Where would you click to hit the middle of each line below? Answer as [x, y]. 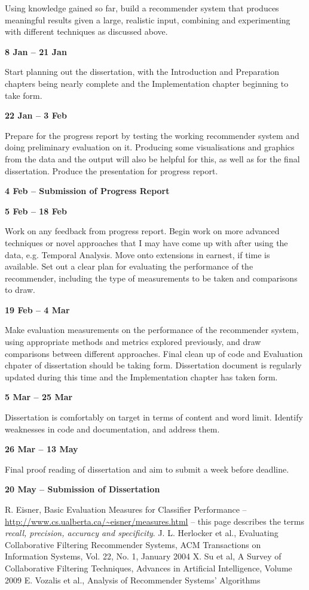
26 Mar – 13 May [42, 449]
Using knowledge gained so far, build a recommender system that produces [142, 8]
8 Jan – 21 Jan [36, 51]
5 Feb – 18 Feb [36, 211]
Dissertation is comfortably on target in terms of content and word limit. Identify [154, 417]
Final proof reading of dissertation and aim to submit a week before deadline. [147, 469]
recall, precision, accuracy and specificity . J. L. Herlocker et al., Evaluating [142, 533]
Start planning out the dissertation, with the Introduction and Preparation [142, 72]
